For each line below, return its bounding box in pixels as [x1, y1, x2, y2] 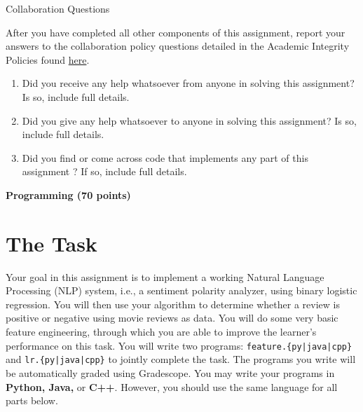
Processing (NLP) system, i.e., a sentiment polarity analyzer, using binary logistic [6, 283, 357, 298]
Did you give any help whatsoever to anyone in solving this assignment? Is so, [22, 113, 357, 128]
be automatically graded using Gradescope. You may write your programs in [6, 365, 335, 380]
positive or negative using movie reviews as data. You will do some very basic [6, 310, 338, 325]
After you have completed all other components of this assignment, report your [6, 25, 345, 39]
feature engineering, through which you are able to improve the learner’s [6, 324, 317, 339]
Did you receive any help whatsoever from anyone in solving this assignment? [22, 76, 355, 90]
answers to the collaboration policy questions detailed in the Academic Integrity [6, 39, 350, 53]
